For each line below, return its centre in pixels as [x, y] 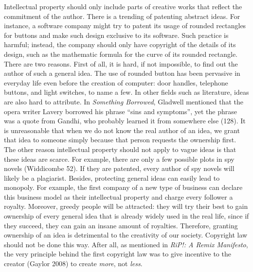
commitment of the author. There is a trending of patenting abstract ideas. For [122, 16]
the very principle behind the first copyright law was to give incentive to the [117, 254]
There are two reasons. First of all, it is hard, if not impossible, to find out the [121, 63]
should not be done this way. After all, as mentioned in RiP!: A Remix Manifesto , [126, 244]
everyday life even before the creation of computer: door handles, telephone [116, 82]
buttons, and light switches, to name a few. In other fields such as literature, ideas [126, 92]
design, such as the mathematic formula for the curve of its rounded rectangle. [121, 54]
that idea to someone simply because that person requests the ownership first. [120, 140]
